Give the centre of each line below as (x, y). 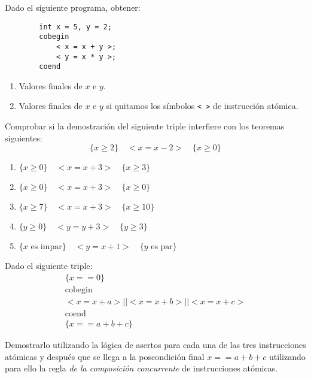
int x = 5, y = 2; (75, 27)
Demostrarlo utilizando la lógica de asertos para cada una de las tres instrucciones (155, 345)
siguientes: (24, 137)
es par (162, 247)
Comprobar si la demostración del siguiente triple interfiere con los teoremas (145, 126)
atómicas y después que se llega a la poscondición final (105, 356)
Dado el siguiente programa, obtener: (73, 7)
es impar (46, 247)
